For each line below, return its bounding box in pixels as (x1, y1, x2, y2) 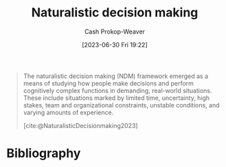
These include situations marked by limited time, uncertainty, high (23, 94, 210, 102)
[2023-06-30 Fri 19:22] (81, 40, 148, 49)
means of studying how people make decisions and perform (23, 79, 194, 87)
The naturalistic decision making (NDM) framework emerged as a (23, 72, 209, 80)
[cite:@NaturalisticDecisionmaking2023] (23, 121, 138, 129)
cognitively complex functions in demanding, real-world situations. (23, 86, 212, 94)
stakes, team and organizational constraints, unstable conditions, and (23, 101, 221, 109)
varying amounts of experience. (23, 108, 114, 116)
